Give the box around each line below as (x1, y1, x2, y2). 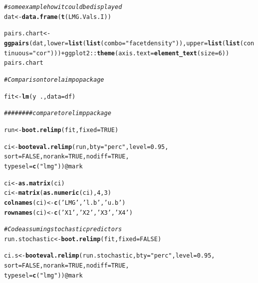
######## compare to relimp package (4, 110, 111, 117)
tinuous (4, 49, 29, 57)
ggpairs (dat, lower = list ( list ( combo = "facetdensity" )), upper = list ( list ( (4, 39, 244, 47)
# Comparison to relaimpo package (4, 76, 104, 83)
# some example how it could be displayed (4, 3, 122, 10)
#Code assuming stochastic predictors (4, 226, 122, 233)
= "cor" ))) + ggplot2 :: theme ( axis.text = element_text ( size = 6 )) (29, 49, 230, 57)
